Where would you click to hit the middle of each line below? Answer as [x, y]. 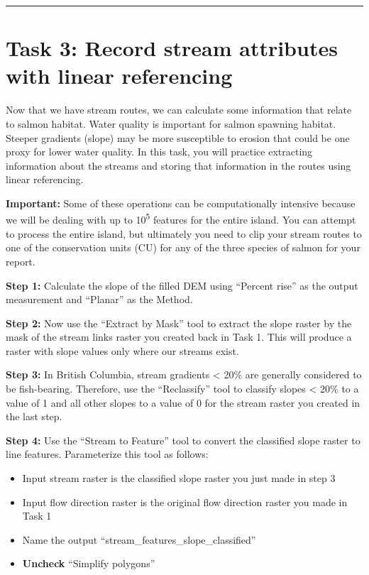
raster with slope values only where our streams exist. [122, 350]
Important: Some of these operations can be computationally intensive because [181, 203]
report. [21, 261]
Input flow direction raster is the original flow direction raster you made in [185, 502]
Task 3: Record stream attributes [172, 48]
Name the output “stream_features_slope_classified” [139, 539]
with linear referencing [119, 76]
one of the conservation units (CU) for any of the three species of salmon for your [183, 247]
